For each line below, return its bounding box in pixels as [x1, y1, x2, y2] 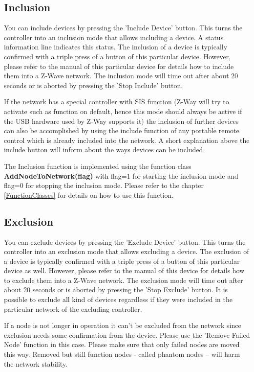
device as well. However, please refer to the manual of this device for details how [4, 265, 245, 276]
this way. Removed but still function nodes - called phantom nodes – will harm [4, 349, 240, 359]
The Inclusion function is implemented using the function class [4, 161, 191, 171]
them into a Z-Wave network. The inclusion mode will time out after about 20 [4, 70, 238, 81]
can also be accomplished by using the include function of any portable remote [4, 125, 239, 136]
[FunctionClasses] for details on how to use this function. [4, 189, 174, 200]
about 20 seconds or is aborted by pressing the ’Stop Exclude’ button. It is [4, 284, 228, 295]
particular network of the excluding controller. [4, 303, 142, 314]
